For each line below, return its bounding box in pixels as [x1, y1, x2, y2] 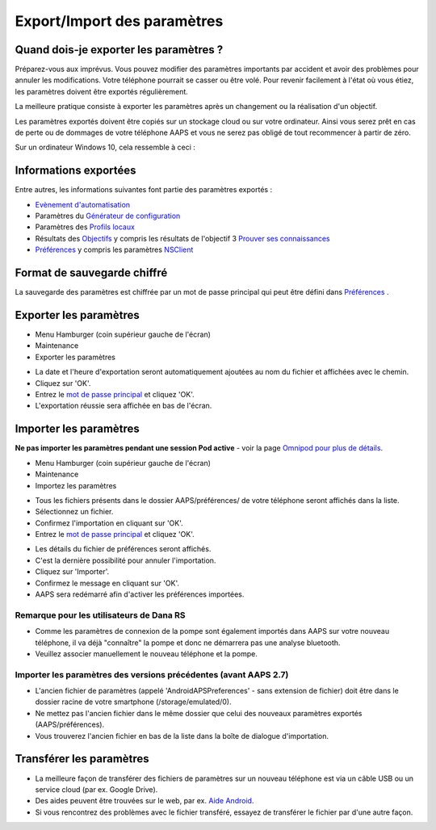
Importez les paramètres [35, 480, 117, 490]
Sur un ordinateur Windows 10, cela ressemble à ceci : [15, 142, 195, 153]
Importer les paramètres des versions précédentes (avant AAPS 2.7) [15, 669, 289, 680]
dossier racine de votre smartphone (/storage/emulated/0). [35, 697, 232, 706]
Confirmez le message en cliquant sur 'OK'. [35, 578, 180, 588]
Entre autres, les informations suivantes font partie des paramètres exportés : [15, 185, 273, 195]
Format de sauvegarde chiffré [15, 266, 168, 280]
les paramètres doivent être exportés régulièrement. [15, 86, 189, 96]
